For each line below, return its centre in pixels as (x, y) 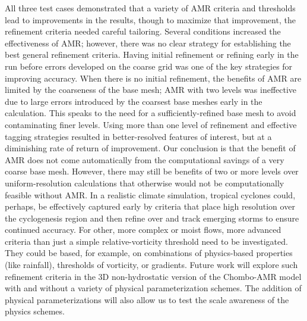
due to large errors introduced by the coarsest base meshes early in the (134, 101)
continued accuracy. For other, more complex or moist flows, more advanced (143, 230)
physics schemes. (35, 311)
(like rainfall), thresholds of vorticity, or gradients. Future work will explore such (151, 265)
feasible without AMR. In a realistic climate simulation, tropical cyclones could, (150, 194)
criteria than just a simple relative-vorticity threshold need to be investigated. (146, 241)
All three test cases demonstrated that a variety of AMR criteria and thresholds (150, 8)
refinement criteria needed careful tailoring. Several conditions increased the (143, 31)
